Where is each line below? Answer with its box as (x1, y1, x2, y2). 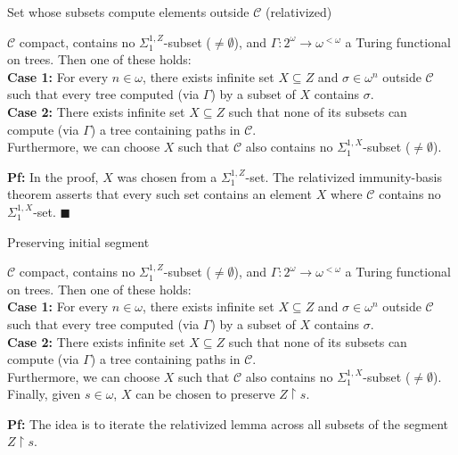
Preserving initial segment (7, 232, 150, 251)
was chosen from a (117, 167, 217, 186)
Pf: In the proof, (7, 167, 99, 186)
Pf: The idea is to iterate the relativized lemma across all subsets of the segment (7, 414, 449, 433)
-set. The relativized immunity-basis (245, 167, 442, 186)
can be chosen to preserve (135, 385, 275, 403)
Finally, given (7, 385, 81, 403)
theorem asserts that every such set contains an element (7, 185, 312, 203)
